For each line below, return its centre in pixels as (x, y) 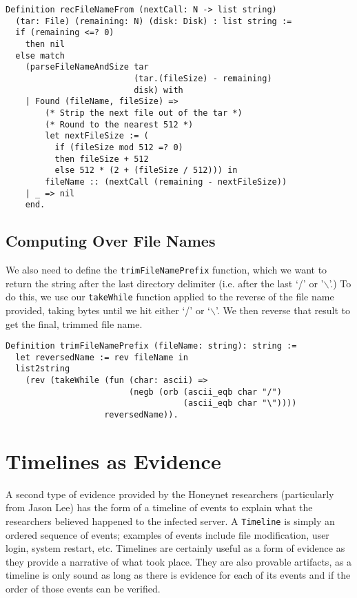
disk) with (159, 90)
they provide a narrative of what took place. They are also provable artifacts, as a (179, 561)
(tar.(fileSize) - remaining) (203, 78)
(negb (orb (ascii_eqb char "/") (205, 392)
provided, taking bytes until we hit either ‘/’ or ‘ (108, 310)
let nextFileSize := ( (97, 136)
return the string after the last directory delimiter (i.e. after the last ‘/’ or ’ (165, 283)
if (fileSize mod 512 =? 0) (119, 147)
